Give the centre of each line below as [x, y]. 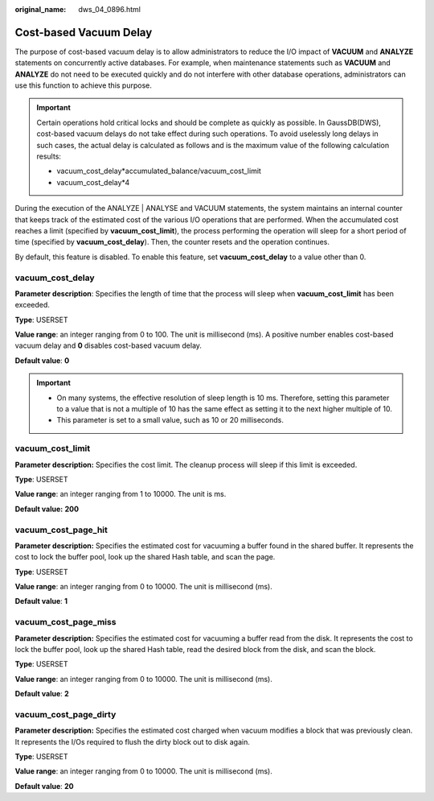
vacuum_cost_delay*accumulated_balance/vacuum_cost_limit [159, 171]
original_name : [41, 9]
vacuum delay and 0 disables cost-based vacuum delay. [108, 345]
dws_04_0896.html [109, 9]
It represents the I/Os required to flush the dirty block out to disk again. [133, 741]
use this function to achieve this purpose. [84, 85]
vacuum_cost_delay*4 [93, 182]
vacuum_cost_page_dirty [66, 714]
